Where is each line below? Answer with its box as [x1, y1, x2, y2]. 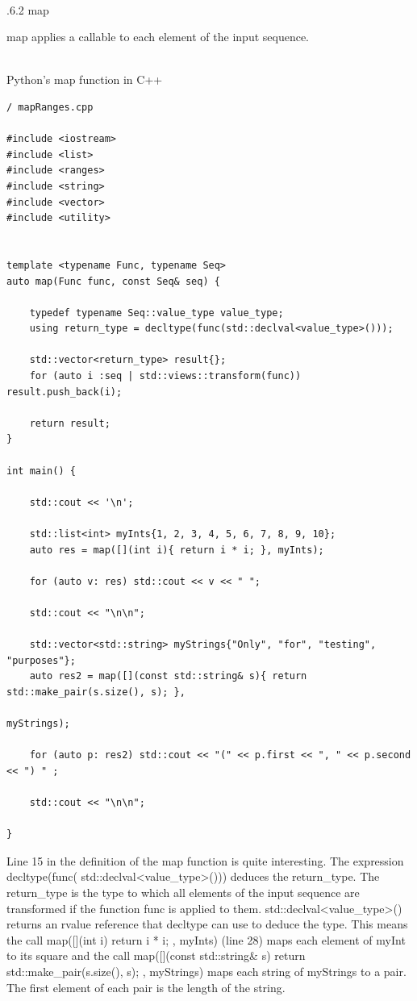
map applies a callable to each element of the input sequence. [6, 28, 310, 45]
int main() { [6, 465, 76, 477]
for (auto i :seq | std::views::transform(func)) [29, 370, 302, 382]
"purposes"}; [6, 654, 76, 666]
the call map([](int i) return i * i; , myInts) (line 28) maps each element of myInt [6, 931, 406, 948]
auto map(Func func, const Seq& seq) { [6, 275, 220, 287]
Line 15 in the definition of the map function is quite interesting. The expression [6, 852, 404, 869]
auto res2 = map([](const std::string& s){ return [29, 670, 307, 682]
